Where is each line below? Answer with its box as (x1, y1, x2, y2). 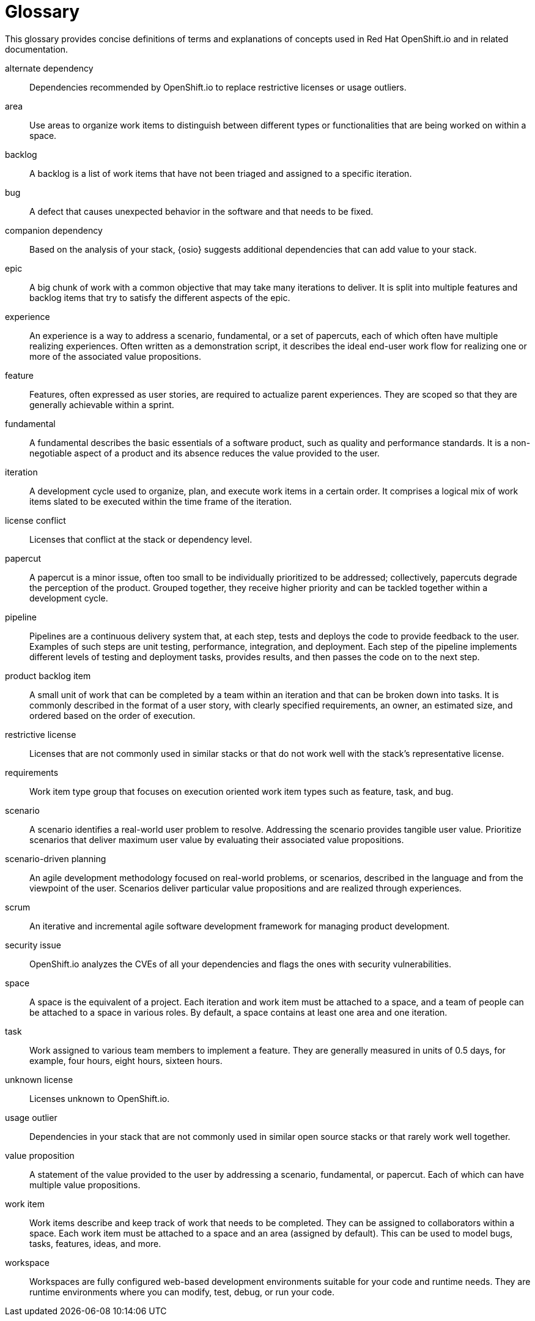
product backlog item (5, 670, 91, 681)
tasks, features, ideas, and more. (29, 1238, 161, 1249)
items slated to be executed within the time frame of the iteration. (29, 496, 292, 507)
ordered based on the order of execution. (29, 710, 196, 721)
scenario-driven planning (5, 853, 106, 864)
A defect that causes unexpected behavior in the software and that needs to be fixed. (29, 206, 374, 217)
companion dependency (5, 225, 103, 236)
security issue (5, 939, 61, 950)
